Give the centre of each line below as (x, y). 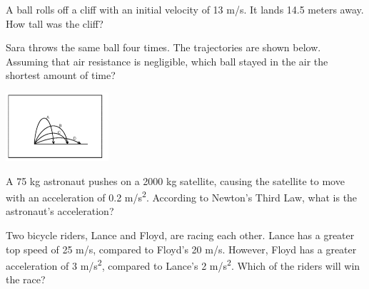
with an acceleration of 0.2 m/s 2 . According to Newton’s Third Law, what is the (182, 196)
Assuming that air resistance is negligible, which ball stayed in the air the (167, 61)
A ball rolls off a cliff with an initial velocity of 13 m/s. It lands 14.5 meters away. (185, 9)
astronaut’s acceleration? (60, 211)
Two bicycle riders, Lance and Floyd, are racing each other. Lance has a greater (180, 235)
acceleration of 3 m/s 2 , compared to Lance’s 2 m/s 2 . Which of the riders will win (183, 264)
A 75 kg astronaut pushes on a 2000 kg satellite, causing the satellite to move (175, 180)
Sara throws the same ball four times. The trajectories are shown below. (163, 47)
